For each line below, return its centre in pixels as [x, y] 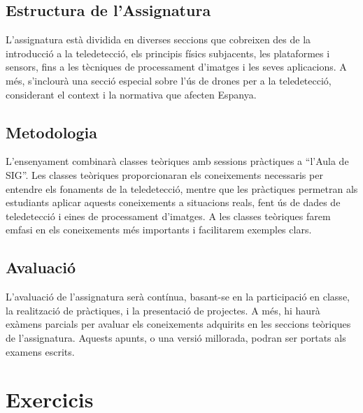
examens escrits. [40, 351]
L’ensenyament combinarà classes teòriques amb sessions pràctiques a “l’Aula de [177, 161]
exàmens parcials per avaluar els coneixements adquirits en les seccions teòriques [178, 324]
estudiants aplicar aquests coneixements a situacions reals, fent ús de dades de [173, 202]
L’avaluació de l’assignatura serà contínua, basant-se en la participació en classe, [178, 297]
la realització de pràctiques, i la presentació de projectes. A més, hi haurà [163, 310]
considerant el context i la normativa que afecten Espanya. [131, 94]
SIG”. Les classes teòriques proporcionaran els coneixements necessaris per [164, 174]
